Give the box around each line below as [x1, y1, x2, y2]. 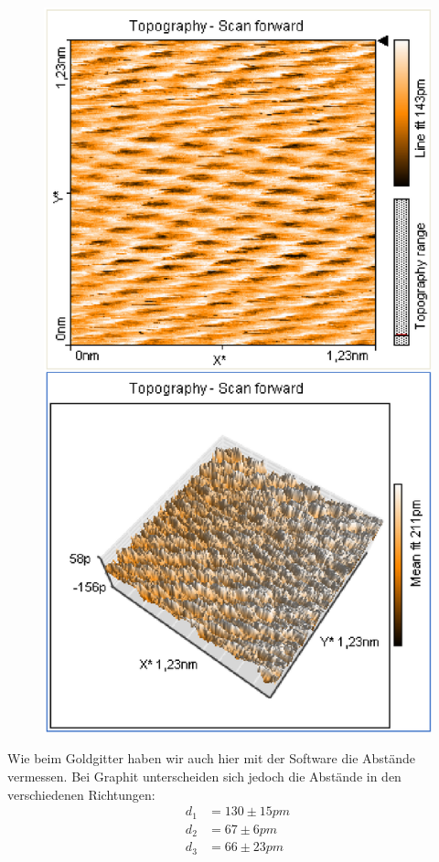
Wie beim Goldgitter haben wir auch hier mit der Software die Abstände [7, 749, 416, 768]
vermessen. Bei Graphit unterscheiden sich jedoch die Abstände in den [7, 766, 402, 785]
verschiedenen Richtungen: [7, 784, 155, 803]
